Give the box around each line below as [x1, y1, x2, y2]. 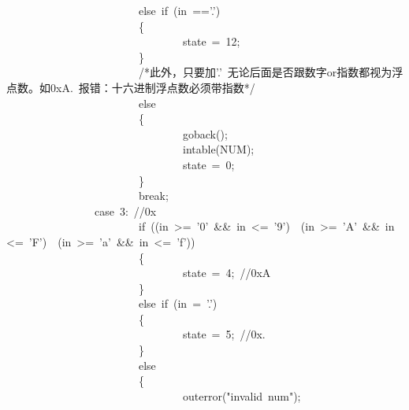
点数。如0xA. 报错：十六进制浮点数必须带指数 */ [6, 79, 255, 95]
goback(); [182, 125, 228, 142]
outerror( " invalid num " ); [182, 387, 301, 404]
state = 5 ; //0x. [182, 326, 266, 342]
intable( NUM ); [182, 141, 255, 157]
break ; [139, 187, 169, 204]
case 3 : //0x [95, 202, 157, 219]
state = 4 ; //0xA [182, 264, 271, 281]
